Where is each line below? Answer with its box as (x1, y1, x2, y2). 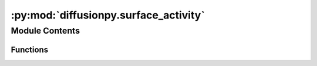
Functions (11, 45, 49, 54)
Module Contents (11, 25, 80, 36)
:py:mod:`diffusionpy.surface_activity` (11, 9, 205, 21)
